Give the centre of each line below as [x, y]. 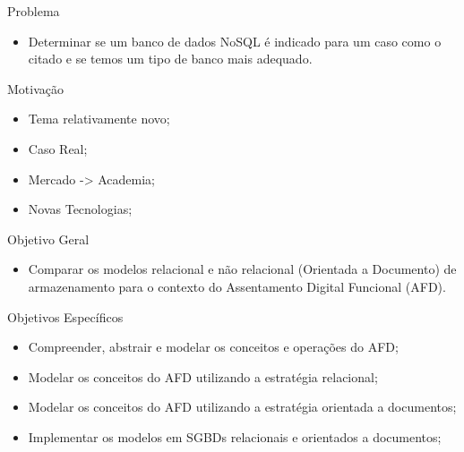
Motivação [35, 88]
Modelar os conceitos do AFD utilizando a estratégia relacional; [203, 376]
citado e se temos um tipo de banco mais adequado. [170, 59]
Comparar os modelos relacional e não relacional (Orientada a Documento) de [242, 269]
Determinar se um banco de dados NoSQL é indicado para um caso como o [235, 41]
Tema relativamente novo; [99, 119]
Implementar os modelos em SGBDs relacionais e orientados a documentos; [235, 436]
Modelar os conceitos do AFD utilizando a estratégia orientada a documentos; [242, 407]
